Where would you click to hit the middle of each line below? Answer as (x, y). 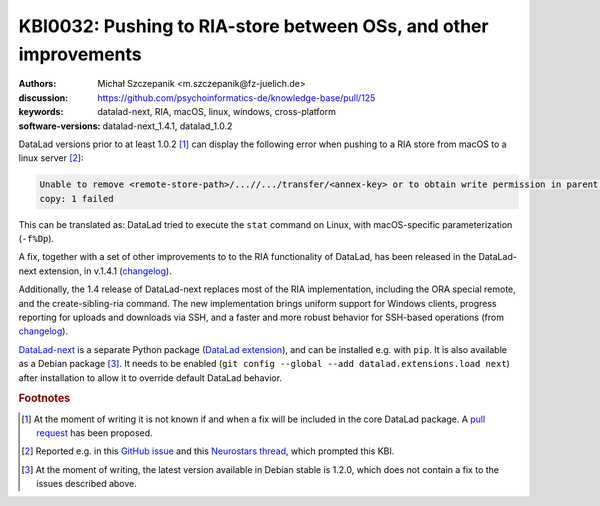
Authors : (37, 84)
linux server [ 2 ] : (51, 158)
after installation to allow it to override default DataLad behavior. (150, 377)
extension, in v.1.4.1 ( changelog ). (105, 271)
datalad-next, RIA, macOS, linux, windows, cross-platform (217, 112)
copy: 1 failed (76, 198)
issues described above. (86, 484)
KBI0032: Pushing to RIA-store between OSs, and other (253, 26)
